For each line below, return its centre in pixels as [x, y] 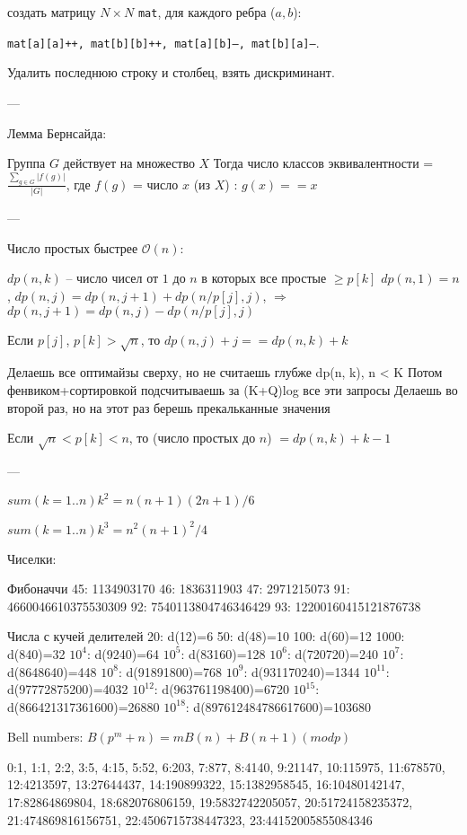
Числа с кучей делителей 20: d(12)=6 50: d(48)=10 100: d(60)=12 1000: [206, 636]
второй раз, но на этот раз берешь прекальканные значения [169, 407]
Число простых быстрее [73, 247]
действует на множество [129, 163]
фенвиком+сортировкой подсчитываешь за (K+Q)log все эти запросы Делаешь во [233, 390]
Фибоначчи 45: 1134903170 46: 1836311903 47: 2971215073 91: [179, 589]
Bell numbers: [45, 737]
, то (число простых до [192, 438]
